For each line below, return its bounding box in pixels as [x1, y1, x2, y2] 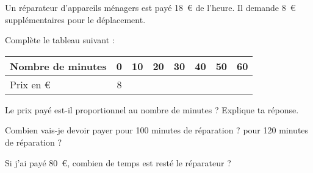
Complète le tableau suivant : [5, 34, 115, 46]
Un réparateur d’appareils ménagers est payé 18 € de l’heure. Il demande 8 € [5, 1, 296, 13]
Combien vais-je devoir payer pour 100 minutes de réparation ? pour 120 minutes [5, 124, 309, 136]
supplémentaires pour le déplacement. [5, 13, 146, 26]
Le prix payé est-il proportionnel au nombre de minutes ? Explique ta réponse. [5, 103, 299, 116]
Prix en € [10, 77, 51, 91]
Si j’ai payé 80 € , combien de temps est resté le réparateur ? [5, 156, 231, 169]
